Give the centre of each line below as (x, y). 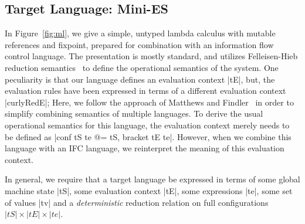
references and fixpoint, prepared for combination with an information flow (139, 44)
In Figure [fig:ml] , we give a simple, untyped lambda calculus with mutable (140, 33)
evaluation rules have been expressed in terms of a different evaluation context (145, 91)
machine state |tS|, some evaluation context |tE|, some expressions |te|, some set (149, 190)
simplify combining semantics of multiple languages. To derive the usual (134, 113)
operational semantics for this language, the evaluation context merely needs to (147, 125)
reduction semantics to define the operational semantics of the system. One (142, 67)
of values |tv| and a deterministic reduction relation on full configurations (137, 202)
